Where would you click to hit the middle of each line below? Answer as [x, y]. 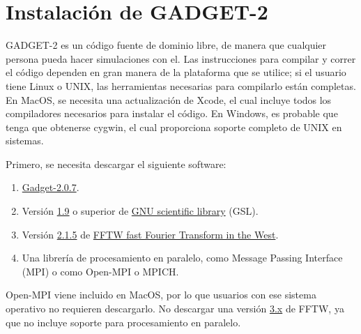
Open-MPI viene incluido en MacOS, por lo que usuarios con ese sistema [161, 295]
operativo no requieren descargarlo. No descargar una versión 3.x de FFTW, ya [175, 309]
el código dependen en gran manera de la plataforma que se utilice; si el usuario [176, 72]
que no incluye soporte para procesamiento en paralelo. [123, 322]
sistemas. [25, 141]
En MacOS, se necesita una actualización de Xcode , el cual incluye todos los [169, 99]
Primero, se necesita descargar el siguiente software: [116, 164]
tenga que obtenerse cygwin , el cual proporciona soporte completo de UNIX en [174, 127]
